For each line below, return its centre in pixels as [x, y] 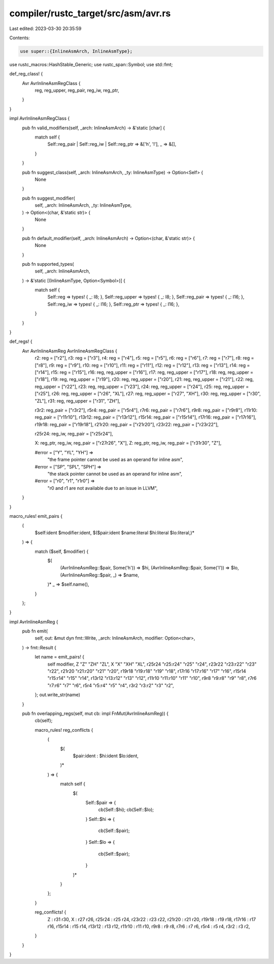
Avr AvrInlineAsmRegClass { [51, 83]
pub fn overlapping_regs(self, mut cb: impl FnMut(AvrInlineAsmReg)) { [95, 713]
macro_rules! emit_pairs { [36, 516]
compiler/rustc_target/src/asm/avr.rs [90, 13]
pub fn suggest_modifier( [49, 198]
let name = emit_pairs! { [60, 657]
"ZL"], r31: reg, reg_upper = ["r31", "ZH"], [78, 401]
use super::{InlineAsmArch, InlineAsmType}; [76, 51]
